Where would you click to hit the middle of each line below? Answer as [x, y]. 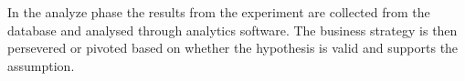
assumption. [41, 65]
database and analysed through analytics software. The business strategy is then [232, 30]
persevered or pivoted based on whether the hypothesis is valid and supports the [233, 48]
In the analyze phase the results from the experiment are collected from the [219, 12]
